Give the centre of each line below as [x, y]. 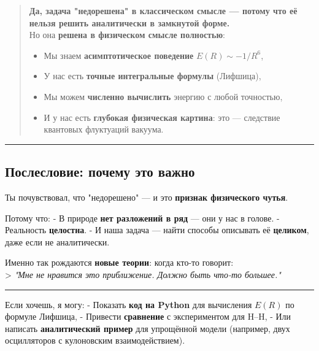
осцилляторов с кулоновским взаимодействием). [95, 340]
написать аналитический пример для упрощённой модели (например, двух [148, 328]
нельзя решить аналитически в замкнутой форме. [129, 22]
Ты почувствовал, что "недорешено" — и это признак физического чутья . [147, 197]
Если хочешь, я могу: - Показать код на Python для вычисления [129, 304]
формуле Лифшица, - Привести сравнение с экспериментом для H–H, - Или [148, 316]
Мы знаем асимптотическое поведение [119, 55]
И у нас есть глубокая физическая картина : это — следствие [162, 117]
